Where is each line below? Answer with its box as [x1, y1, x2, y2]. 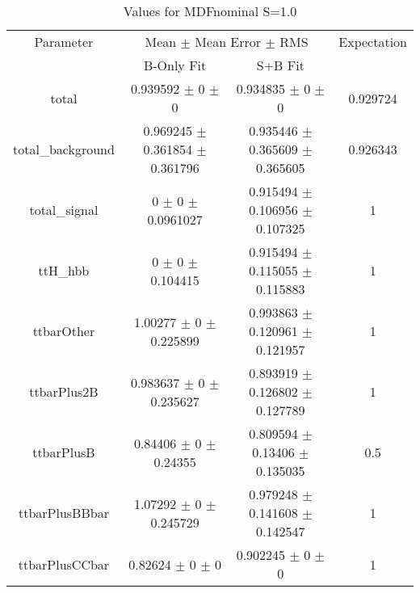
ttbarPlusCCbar [18, 554, 110, 574]
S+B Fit [256, 56, 304, 74]
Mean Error [195, 32, 262, 51]
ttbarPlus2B [29, 382, 99, 401]
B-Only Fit [143, 56, 207, 74]
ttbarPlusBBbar [18, 503, 109, 522]
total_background [13, 140, 115, 158]
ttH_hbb [38, 261, 90, 280]
